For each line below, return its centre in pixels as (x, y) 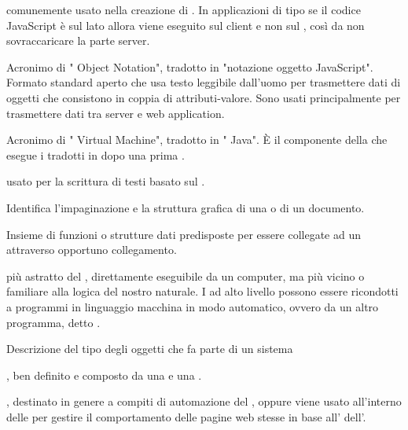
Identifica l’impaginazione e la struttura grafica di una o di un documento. (186, 207)
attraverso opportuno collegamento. (92, 250)
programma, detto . (53, 322)
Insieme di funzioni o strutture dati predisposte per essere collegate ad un (184, 234)
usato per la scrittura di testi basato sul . (106, 181)
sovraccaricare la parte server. (78, 40)
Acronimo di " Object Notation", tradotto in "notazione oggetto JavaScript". (190, 66)
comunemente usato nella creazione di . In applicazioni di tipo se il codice (184, 9)
